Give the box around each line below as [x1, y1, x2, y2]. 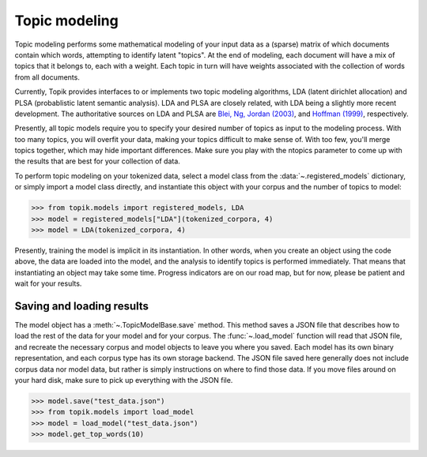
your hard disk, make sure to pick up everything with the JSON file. [14, 376, 233, 385]
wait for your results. [14, 279, 82, 288]
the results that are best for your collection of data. [14, 156, 181, 166]
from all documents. [14, 72, 81, 82]
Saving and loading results [14, 299, 149, 313]
